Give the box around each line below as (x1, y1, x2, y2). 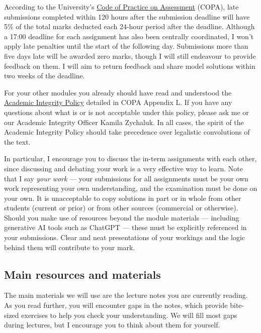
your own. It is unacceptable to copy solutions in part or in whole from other (4, 192, 241, 203)
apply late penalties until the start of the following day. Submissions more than (4, 41, 248, 51)
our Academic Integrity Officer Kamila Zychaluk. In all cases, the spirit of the (4, 117, 244, 127)
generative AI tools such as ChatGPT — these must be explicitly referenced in (4, 222, 247, 233)
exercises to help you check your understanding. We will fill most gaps (21, 309, 237, 320)
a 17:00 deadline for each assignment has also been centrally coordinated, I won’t (4, 31, 254, 41)
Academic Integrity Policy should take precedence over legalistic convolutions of (4, 127, 250, 137)
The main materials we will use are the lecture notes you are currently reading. (4, 290, 248, 300)
